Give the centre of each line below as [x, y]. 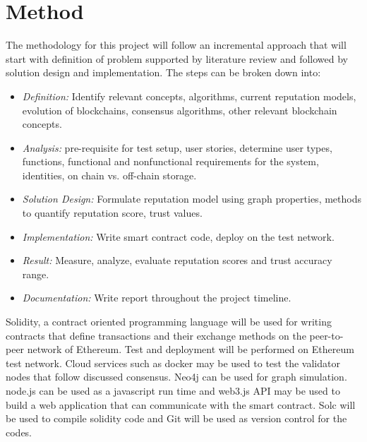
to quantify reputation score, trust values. [112, 213]
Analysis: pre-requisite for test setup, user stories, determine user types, [177, 147]
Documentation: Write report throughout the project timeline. [157, 298]
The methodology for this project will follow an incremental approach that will [176, 45]
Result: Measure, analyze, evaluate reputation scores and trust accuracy [177, 260]
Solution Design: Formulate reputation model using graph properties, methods [192, 199]
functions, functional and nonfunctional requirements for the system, [170, 161]
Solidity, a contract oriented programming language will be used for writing [169, 322]
